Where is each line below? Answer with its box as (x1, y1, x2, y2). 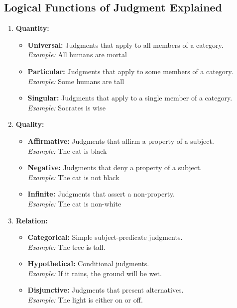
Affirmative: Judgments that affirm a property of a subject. (27, 135, 214, 146)
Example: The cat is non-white (27, 198, 121, 208)
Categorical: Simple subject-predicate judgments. (27, 232, 183, 242)
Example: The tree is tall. (27, 241, 106, 252)
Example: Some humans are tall (27, 76, 124, 86)
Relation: (15, 215, 48, 225)
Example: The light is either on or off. (27, 295, 143, 305)
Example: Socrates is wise (27, 102, 106, 112)
